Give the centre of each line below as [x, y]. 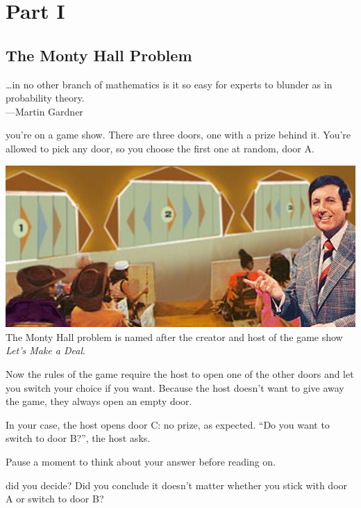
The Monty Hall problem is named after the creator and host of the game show [174, 336]
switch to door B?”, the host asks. [78, 438]
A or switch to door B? [55, 499]
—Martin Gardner [44, 111]
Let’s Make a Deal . [45, 350]
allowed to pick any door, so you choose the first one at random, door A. [160, 148]
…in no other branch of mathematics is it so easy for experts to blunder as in [169, 84]
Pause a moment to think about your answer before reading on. [141, 461]
